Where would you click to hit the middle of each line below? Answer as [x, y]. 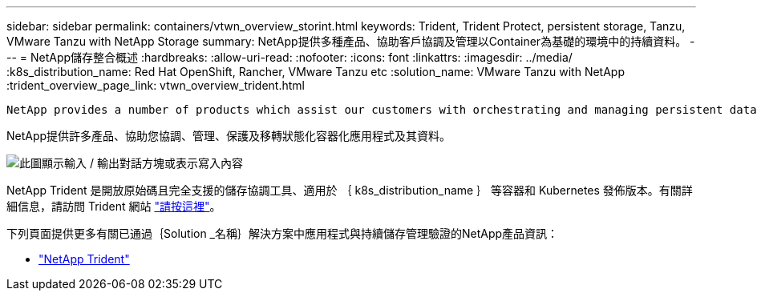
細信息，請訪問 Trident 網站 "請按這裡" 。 [114, 206]
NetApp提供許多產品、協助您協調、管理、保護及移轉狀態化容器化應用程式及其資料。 [229, 136]
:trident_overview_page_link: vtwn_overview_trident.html [156, 85]
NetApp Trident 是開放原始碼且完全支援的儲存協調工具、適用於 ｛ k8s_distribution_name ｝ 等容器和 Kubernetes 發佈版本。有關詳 [350, 190]
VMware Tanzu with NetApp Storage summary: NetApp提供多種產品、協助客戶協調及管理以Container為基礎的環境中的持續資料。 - [351, 41]
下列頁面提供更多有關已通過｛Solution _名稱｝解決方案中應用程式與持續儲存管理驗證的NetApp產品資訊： [283, 233]
